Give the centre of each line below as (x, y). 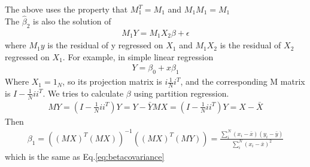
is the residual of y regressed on (105, 45)
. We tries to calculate (83, 93)
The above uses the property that (66, 9)
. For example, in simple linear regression (138, 56)
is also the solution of (72, 21)
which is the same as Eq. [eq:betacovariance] (85, 156)
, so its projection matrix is (112, 81)
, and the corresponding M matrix (243, 81)
